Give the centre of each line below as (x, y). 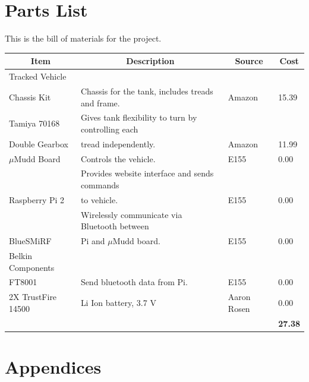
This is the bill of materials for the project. (83, 38)
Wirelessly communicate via (131, 214)
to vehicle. (99, 199)
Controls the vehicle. (118, 158)
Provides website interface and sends (147, 173)
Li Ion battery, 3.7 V (118, 303)
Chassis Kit (30, 97)
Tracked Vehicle (38, 76)
